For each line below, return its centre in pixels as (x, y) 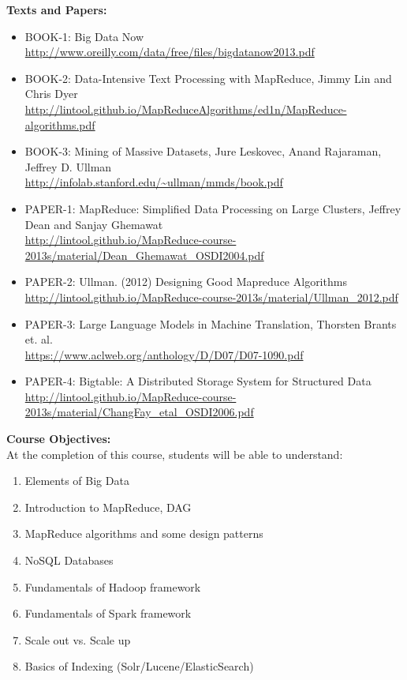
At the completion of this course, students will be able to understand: (175, 454)
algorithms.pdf (60, 124)
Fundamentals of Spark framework (108, 613)
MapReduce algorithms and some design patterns (144, 533)
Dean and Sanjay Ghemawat (94, 224)
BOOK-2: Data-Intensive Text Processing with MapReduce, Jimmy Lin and (208, 78)
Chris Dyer (51, 94)
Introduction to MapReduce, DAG (108, 507)
